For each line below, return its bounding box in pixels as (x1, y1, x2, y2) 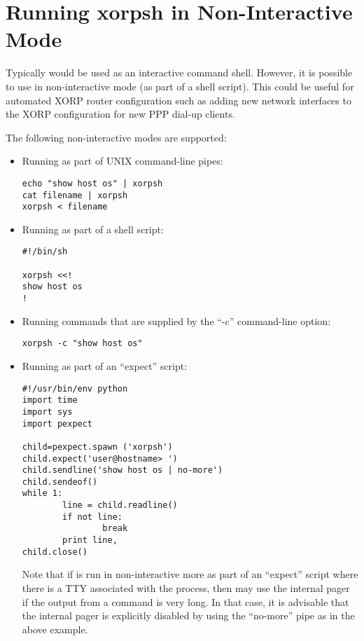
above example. (22, 621, 88, 636)
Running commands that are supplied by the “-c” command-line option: (22, 313, 331, 328)
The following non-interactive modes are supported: (6, 130, 227, 144)
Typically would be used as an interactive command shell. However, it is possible (6, 65, 353, 80)
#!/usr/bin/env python (22, 383, 128, 394)
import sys (22, 406, 73, 417)
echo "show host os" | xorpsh (22, 178, 163, 188)
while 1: (22, 488, 63, 499)
